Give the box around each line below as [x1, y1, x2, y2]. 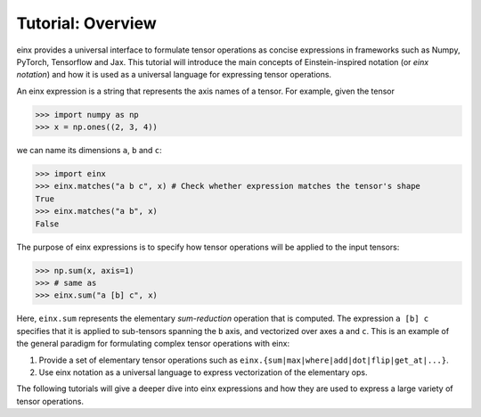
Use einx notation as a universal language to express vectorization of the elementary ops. [38, 366, 368, 378]
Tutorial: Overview [16, 13, 158, 33]
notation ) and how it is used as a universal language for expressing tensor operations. [16, 69, 332, 80]
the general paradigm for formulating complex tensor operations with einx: [16, 339, 289, 349]
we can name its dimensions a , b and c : [16, 145, 162, 156]
